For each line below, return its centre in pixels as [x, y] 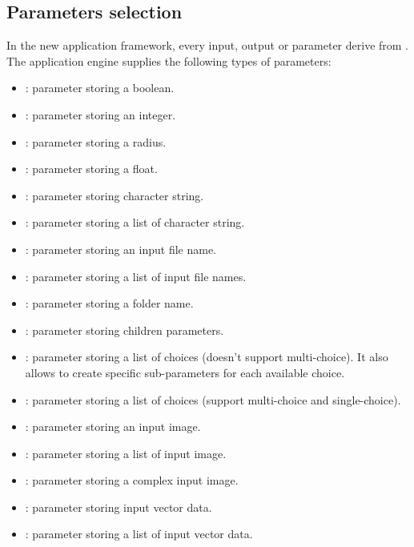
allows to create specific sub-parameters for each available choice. [185, 372]
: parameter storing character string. [115, 195]
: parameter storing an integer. [100, 114]
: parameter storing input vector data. [119, 507]
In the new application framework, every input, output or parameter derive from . [208, 45]
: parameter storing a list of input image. [126, 453]
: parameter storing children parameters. [125, 330]
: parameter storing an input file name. [121, 249]
